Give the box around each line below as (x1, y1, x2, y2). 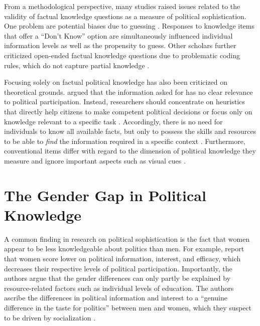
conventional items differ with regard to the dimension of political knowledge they (4, 145, 256, 156)
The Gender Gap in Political (4, 185, 206, 205)
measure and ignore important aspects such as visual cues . (4, 155, 186, 166)
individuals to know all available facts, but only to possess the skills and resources (4, 126, 256, 136)
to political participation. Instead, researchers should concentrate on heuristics (4, 96, 245, 107)
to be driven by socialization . (4, 312, 96, 322)
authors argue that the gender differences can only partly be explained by (4, 273, 231, 283)
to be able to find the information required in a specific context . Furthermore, (4, 135, 245, 146)
